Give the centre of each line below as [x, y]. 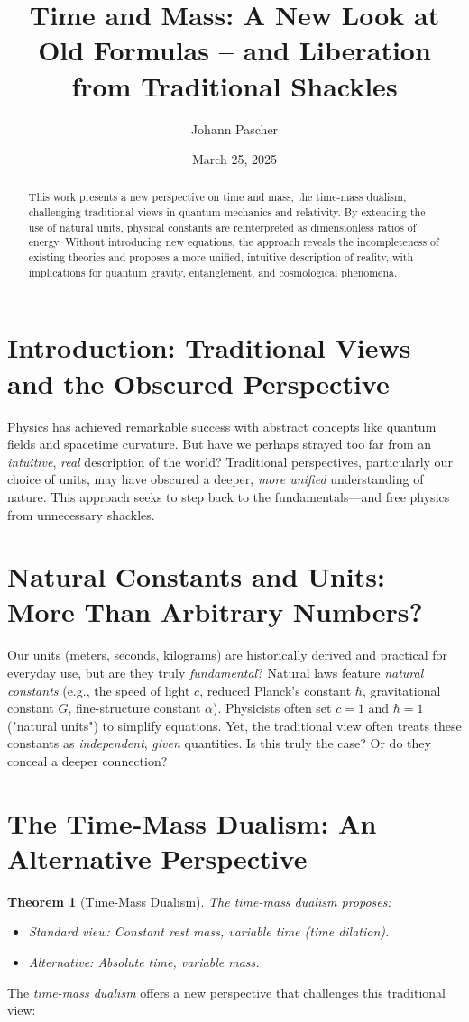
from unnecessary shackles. [81, 514]
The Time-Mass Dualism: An [192, 822]
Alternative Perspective [157, 858]
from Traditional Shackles [234, 85]
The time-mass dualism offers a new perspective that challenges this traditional [226, 992]
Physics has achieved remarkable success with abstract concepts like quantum [222, 426]
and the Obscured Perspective [198, 383]
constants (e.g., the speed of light [99, 690]
